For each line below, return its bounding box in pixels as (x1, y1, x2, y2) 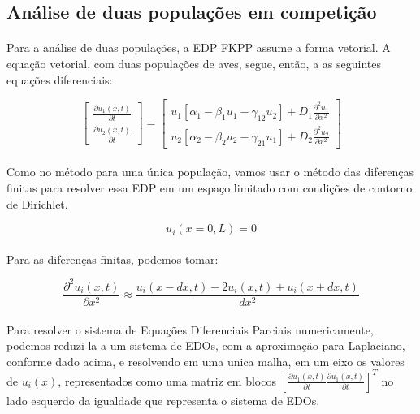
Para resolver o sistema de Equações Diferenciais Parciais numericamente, (6, 321, 374, 338)
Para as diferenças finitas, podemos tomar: (6, 250, 219, 267)
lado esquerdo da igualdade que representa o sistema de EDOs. (6, 391, 320, 408)
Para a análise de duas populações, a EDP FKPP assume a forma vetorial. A (6, 39, 391, 56)
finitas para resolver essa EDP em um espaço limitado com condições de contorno (6, 179, 413, 196)
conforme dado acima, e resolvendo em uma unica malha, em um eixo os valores (6, 352, 405, 369)
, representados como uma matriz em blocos (58, 372, 276, 389)
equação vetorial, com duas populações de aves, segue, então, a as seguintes (6, 54, 381, 71)
